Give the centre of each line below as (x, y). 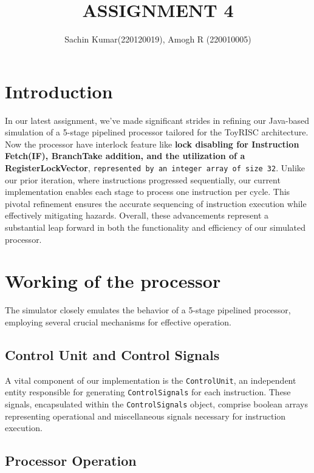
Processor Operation (71, 461)
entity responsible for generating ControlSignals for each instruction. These (148, 392)
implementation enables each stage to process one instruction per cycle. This (148, 192)
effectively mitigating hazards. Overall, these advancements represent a (137, 215)
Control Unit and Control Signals (112, 354)
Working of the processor (113, 281)
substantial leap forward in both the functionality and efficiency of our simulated (155, 227)
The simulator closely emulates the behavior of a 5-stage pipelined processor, (148, 310)
